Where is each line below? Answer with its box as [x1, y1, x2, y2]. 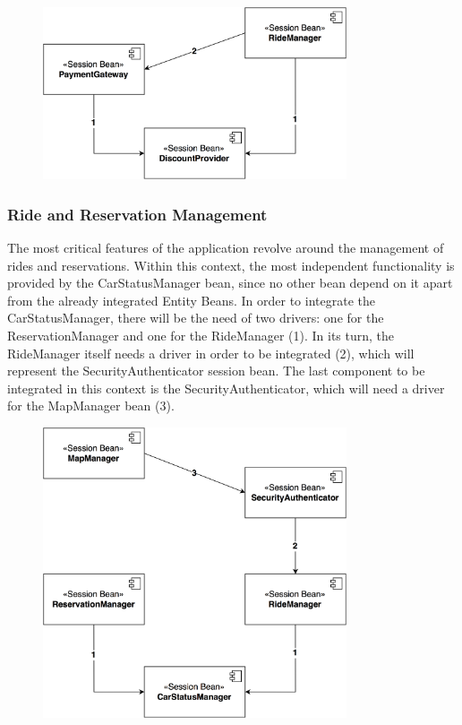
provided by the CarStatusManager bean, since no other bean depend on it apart [7, 273, 453, 292]
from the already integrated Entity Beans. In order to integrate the [7, 290, 375, 309]
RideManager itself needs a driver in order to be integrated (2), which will [7, 343, 415, 362]
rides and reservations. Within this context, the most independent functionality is [7, 255, 455, 274]
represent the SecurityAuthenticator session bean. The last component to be [7, 361, 425, 380]
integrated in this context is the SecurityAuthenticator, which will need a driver [7, 378, 445, 397]
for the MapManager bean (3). [7, 396, 175, 415]
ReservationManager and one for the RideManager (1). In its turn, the [7, 326, 395, 345]
